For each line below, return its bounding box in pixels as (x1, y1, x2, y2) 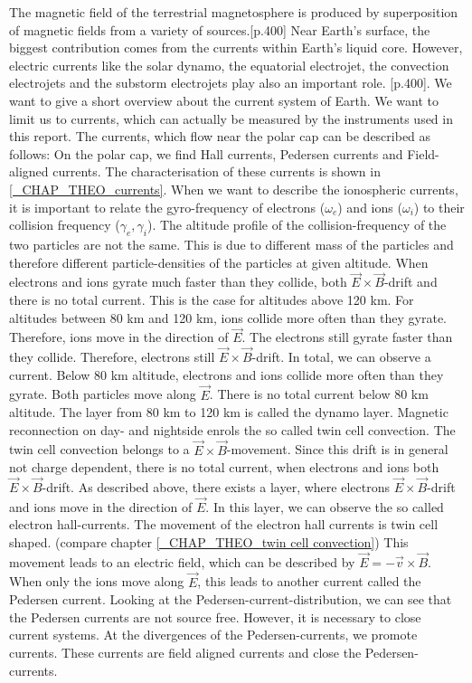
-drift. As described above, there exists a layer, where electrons (42, 477, 390, 496)
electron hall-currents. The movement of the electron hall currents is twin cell (9, 515, 439, 534)
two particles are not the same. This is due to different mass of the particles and (9, 234, 454, 253)
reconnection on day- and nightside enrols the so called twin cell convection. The (9, 420, 456, 439)
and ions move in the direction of (9, 497, 193, 516)
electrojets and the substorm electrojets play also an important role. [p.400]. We (9, 73, 452, 92)
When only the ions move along (9, 572, 184, 591)
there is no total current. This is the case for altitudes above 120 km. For (9, 289, 414, 308)
